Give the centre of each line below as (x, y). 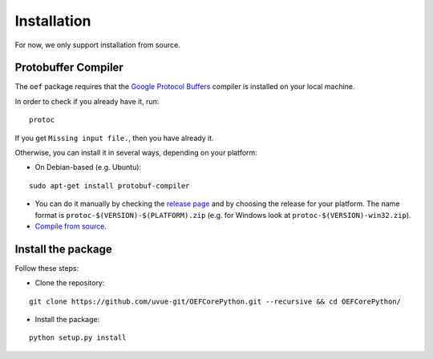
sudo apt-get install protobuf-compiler (109, 186)
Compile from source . (71, 226)
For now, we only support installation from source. (97, 45)
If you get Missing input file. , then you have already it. (114, 138)
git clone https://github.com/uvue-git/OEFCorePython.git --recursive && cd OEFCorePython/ (215, 301)
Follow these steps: (47, 268)
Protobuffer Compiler (69, 68)
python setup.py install (78, 338)
